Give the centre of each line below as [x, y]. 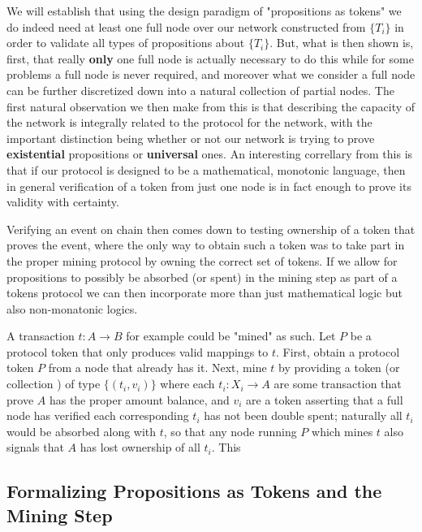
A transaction [41, 336]
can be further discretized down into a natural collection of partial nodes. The [200, 90]
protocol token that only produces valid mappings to [138, 351]
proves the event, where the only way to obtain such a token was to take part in [206, 245]
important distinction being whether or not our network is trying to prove [191, 138]
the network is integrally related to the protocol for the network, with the [189, 122]
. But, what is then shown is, [342, 43]
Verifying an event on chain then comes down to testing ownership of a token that [211, 229]
